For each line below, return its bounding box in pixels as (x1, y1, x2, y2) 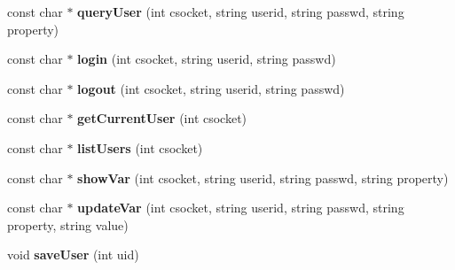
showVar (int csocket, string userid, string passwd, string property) (77, 168, 449, 187)
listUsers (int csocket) (77, 138, 203, 157)
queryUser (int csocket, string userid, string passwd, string (77, 3, 404, 20)
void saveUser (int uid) (7, 245, 139, 264)
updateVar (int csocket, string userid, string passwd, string (77, 198, 404, 217)
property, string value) (7, 215, 129, 234)
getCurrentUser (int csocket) (77, 109, 247, 127)
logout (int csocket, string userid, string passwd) (77, 79, 345, 97)
